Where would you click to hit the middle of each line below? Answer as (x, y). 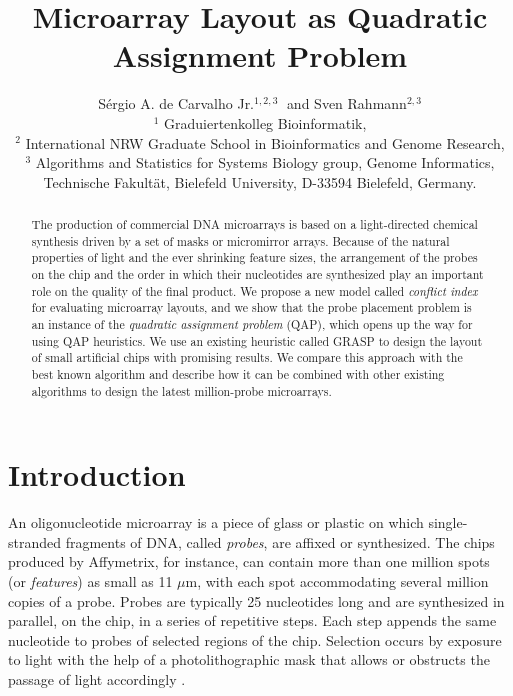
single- (448, 522)
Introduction (97, 474)
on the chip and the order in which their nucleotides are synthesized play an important (257, 274)
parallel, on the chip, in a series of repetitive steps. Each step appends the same (252, 620)
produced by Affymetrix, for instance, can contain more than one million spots (249, 561)
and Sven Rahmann (346, 103)
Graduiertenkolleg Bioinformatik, (265, 122)
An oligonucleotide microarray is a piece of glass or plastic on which (216, 522)
